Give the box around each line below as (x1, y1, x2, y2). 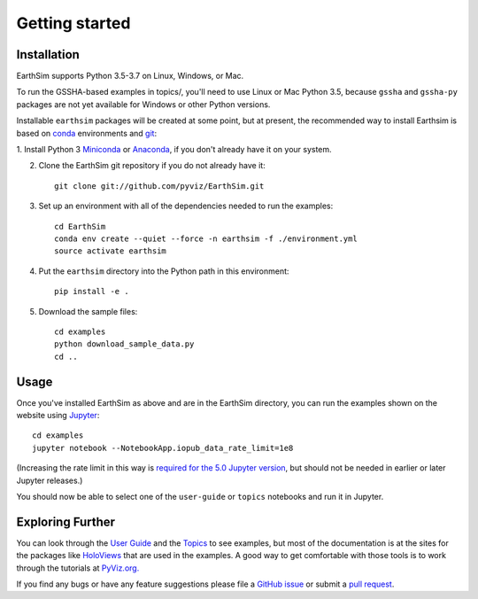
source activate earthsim (54, 246, 167, 256)
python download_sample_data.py (54, 339, 195, 349)
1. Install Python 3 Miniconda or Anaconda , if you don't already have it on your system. (16, 144, 332, 155)
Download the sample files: (38, 306, 138, 316)
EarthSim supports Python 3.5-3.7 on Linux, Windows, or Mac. (16, 71, 244, 82)
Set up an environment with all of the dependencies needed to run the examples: (38, 200, 334, 212)
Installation (16, 47, 80, 62)
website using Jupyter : (16, 410, 100, 420)
